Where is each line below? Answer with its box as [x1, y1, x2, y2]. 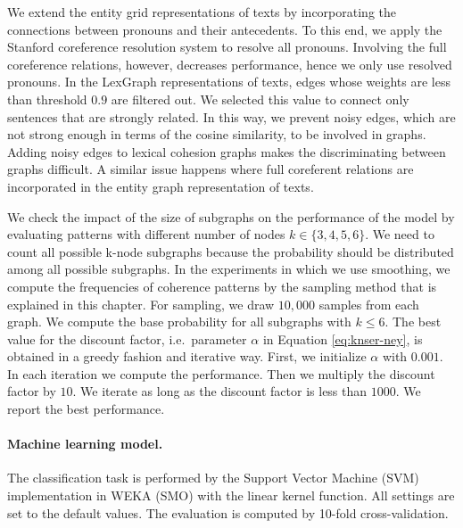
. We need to [365, 225, 434, 243]
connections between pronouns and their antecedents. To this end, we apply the [7, 20, 442, 38]
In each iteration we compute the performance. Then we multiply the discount [7, 364, 435, 383]
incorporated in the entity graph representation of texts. [7, 177, 314, 195]
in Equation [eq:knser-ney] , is [262, 329, 423, 348]
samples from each [318, 294, 419, 313]
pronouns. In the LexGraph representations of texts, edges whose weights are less [7, 72, 451, 91]
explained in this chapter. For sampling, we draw [7, 294, 275, 313]
